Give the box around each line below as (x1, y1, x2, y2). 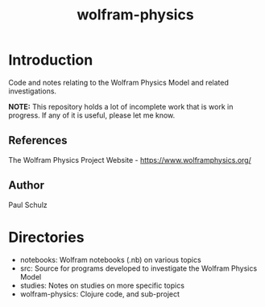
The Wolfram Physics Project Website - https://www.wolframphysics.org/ (8, 155, 251, 164)
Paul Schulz (8, 200, 48, 210)
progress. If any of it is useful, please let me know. (8, 110, 176, 120)
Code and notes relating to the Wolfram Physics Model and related (8, 77, 230, 87)
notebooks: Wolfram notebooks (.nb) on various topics (19, 255, 201, 264)
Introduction (8, 51, 93, 69)
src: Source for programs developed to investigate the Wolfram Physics (19, 263, 258, 273)
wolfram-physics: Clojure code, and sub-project (19, 288, 180, 299)
